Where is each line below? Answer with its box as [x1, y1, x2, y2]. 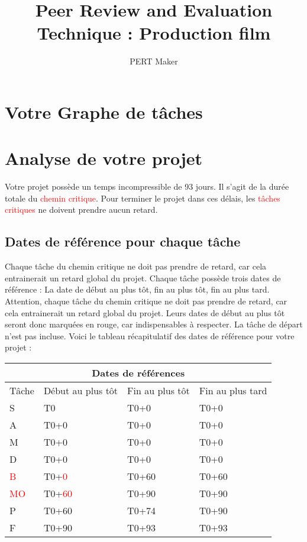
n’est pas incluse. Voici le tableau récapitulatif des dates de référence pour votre [5, 329, 295, 342]
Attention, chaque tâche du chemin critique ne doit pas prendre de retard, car [5, 294, 287, 307]
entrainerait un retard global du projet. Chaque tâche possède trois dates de [5, 271, 281, 284]
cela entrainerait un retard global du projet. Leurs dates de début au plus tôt [5, 306, 285, 319]
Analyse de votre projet [5, 146, 203, 170]
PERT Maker [130, 55, 178, 67]
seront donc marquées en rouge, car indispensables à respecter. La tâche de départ [5, 318, 303, 330]
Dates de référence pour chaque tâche [5, 232, 241, 251]
